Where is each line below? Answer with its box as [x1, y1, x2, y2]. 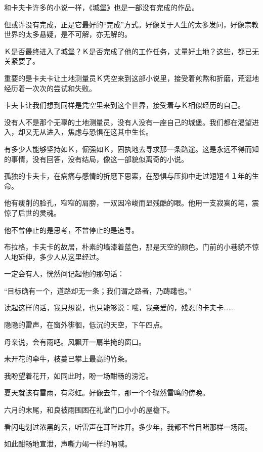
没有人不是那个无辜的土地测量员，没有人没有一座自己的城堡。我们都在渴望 [4, 116, 252, 127]
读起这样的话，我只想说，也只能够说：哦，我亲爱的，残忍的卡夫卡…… [4, 302, 233, 313]
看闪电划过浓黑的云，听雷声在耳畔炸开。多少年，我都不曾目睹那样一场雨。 [4, 421, 252, 432]
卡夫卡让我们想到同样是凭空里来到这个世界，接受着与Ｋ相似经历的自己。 [4, 100, 245, 110]
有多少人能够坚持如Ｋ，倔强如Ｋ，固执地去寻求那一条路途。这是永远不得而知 [4, 143, 259, 154]
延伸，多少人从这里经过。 [18, 251, 103, 262]
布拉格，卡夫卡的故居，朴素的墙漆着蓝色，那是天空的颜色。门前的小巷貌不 [4, 241, 252, 252]
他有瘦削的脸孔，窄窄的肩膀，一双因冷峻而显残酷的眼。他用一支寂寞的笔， [4, 197, 252, 208]
